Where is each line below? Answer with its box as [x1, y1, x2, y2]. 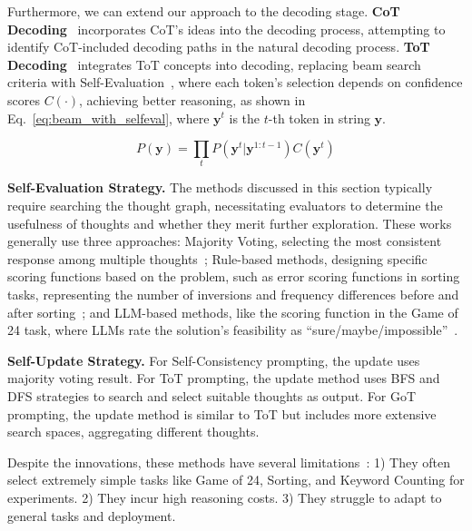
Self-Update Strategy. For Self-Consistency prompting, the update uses [7, 350, 420, 369]
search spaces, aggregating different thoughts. [7, 422, 260, 441]
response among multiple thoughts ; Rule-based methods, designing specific [7, 249, 428, 268]
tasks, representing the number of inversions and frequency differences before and [7, 285, 459, 304]
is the [229, 108, 261, 127]
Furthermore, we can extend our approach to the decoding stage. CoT [7, 2, 400, 20]
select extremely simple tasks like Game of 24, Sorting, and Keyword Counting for [7, 470, 465, 489]
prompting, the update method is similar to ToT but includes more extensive [7, 404, 437, 423]
